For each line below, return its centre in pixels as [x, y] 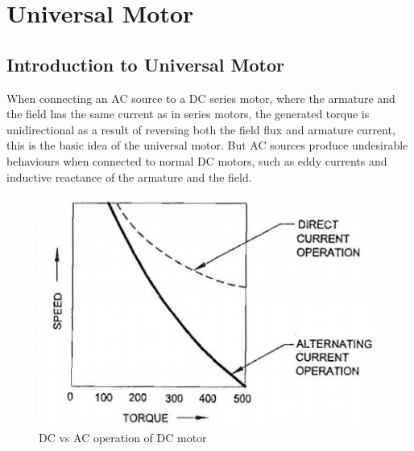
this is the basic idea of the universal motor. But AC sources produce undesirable [207, 145]
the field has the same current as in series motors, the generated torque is [188, 114]
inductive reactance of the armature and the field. [129, 176]
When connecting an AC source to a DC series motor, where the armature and [201, 98]
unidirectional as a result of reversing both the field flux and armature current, [201, 129]
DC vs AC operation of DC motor [123, 437]
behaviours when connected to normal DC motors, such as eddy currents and [197, 160]
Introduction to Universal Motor [145, 64]
